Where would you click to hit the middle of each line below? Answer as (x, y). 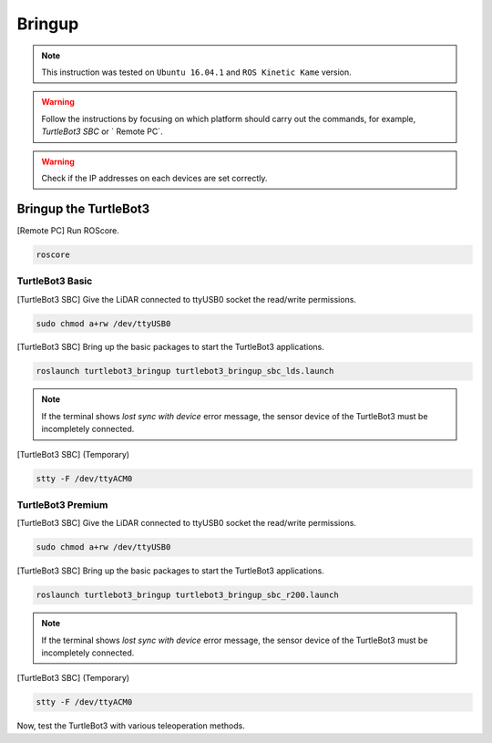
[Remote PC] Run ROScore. (68, 230)
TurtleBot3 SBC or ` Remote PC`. (102, 131)
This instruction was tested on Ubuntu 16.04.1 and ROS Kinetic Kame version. (197, 72)
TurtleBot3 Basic (55, 281)
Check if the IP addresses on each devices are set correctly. (154, 178)
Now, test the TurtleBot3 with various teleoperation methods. (131, 726)
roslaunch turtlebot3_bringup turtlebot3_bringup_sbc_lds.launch (185, 371)
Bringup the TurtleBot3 (83, 208)
